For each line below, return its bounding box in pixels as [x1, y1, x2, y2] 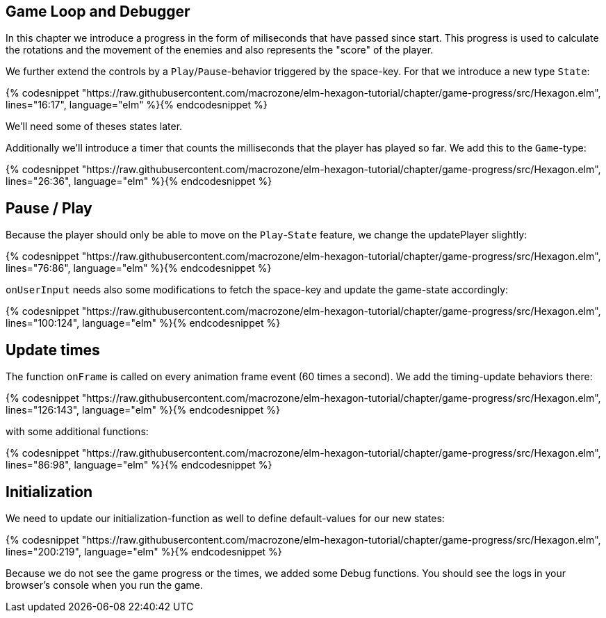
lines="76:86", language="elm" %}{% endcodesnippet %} [6, 262, 272, 275]
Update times [6, 341, 100, 359]
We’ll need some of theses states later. [6, 120, 183, 133]
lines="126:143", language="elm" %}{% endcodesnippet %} [6, 404, 281, 416]
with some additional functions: [6, 425, 149, 438]
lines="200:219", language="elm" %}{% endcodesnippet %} [6, 545, 282, 558]
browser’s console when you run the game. [6, 578, 204, 591]
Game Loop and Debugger [6, 3, 190, 20]
